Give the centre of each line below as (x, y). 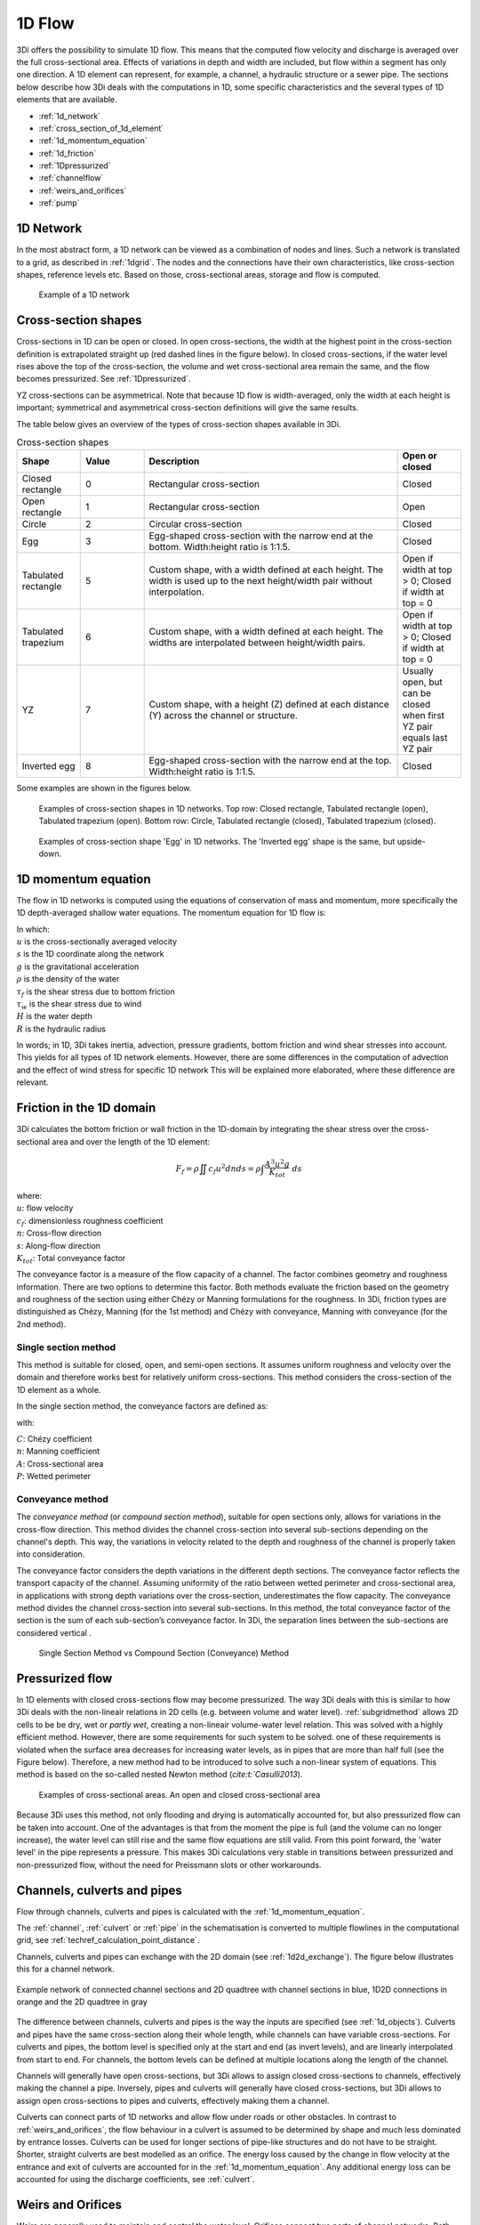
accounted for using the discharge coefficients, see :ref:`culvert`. (136, 2180)
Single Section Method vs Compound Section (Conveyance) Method (164, 1653)
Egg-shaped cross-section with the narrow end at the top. (270, 761)
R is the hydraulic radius (61, 1029)
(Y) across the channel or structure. (223, 716)
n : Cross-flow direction (59, 1234)
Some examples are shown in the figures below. (104, 789)
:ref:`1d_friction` (68, 153)
